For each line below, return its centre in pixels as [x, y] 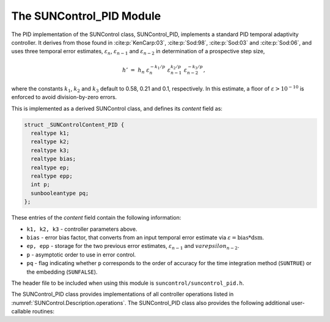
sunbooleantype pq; [60, 193]
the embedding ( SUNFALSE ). [62, 272]
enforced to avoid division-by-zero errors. [64, 97]
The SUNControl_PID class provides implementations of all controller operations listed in [123, 294]
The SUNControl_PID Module [86, 16]
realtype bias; [53, 159]
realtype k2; [50, 142]
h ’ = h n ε [136, 70]
